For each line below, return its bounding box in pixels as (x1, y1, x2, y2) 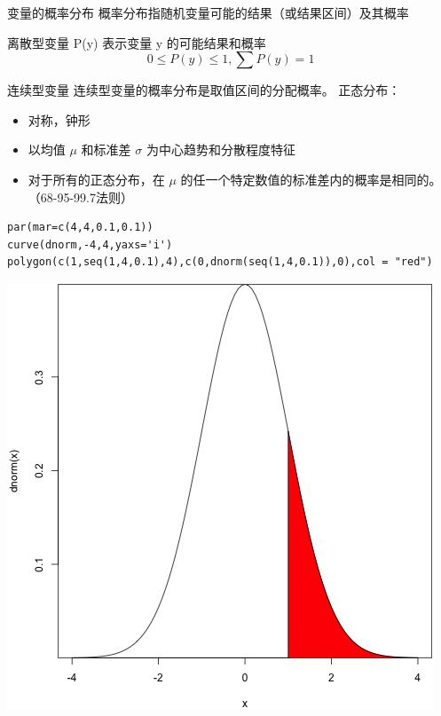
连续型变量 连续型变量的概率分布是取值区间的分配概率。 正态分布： (7, 81, 401, 99)
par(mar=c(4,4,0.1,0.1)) (7, 221, 154, 234)
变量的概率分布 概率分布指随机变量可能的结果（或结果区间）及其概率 (7, 4, 409, 21)
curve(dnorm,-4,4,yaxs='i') (7, 238, 173, 251)
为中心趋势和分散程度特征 (146, 140, 295, 159)
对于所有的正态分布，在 (28, 169, 165, 188)
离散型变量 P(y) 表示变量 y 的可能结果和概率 (7, 33, 266, 51)
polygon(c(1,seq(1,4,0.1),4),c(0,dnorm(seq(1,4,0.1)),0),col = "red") (7, 256, 433, 269)
